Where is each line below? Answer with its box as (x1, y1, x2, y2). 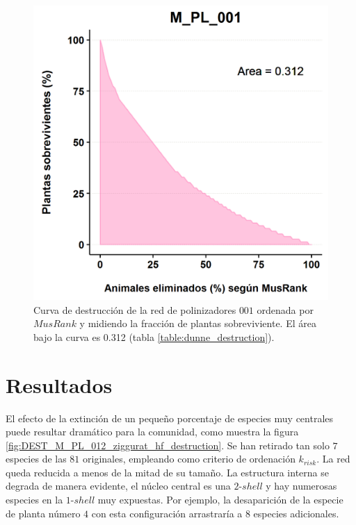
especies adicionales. (253, 506, 339, 520)
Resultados (6, 370, 113, 399)
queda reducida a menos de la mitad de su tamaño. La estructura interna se (6, 465, 329, 479)
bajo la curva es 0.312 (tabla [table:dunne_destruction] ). (33, 329, 275, 344)
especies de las (6, 451, 67, 466)
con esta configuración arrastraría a (91, 506, 243, 520)
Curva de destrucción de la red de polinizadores (33, 302, 236, 317)
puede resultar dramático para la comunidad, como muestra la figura (6, 424, 299, 439)
